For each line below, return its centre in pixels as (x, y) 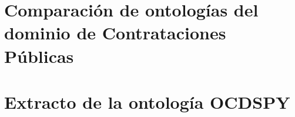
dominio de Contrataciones (115, 33)
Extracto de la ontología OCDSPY (147, 101)
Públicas (39, 56)
